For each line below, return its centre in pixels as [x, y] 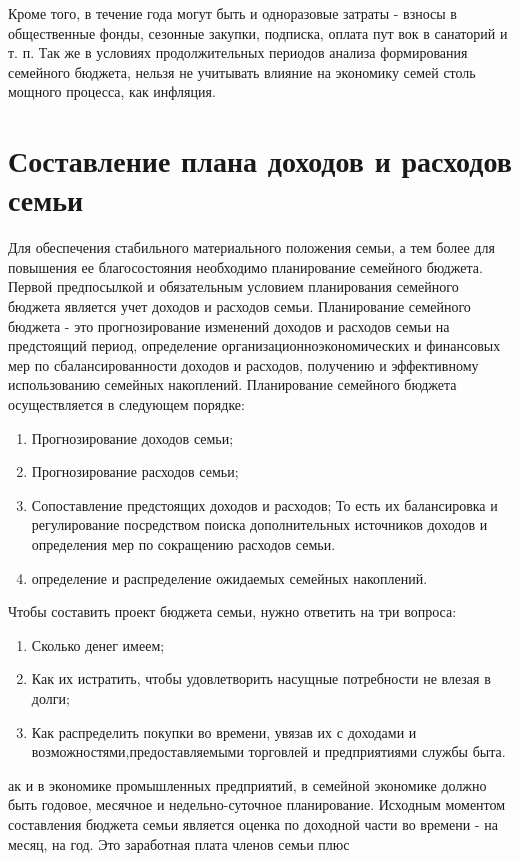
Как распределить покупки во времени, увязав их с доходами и [224, 731]
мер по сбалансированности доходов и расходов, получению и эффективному [243, 364]
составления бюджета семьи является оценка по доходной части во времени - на [253, 823]
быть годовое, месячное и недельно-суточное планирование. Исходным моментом [257, 804]
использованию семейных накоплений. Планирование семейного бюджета [232, 384]
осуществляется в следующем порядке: [126, 404]
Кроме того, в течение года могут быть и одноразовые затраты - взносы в [232, 13]
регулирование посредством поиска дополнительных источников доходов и [259, 524]
